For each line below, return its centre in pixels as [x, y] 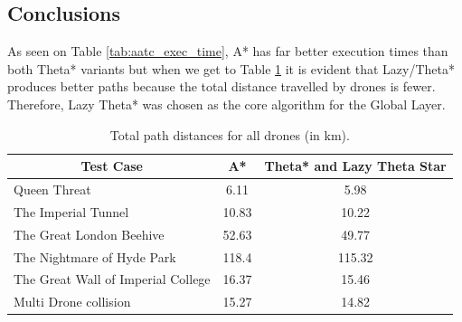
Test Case [112, 166]
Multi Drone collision [72, 302]
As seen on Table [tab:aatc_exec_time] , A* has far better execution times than [228, 51]
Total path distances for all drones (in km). [230, 134]
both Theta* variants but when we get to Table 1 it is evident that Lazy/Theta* [231, 68]
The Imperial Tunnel [71, 211]
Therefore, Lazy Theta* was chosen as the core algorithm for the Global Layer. [226, 104]
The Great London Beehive [89, 234]
